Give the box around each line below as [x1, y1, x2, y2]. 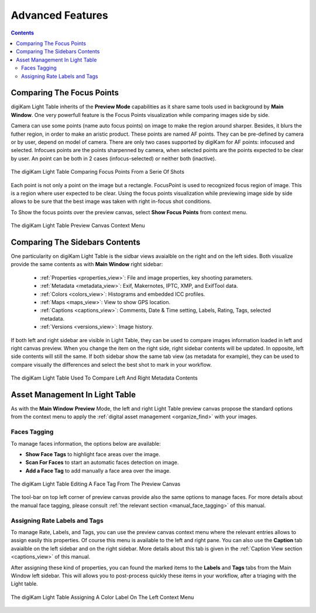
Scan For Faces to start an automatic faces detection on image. [25, 459, 179, 466]
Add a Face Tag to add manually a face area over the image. [25, 467, 171, 474]
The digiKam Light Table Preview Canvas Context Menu [11, 222, 145, 229]
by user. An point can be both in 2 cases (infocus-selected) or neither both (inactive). [11, 155, 217, 162]
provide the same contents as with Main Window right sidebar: [11, 261, 163, 268]
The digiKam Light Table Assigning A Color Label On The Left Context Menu [11, 594, 194, 601]
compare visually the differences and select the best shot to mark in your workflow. [11, 361, 212, 368]
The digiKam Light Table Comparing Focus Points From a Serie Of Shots [11, 168, 184, 175]
